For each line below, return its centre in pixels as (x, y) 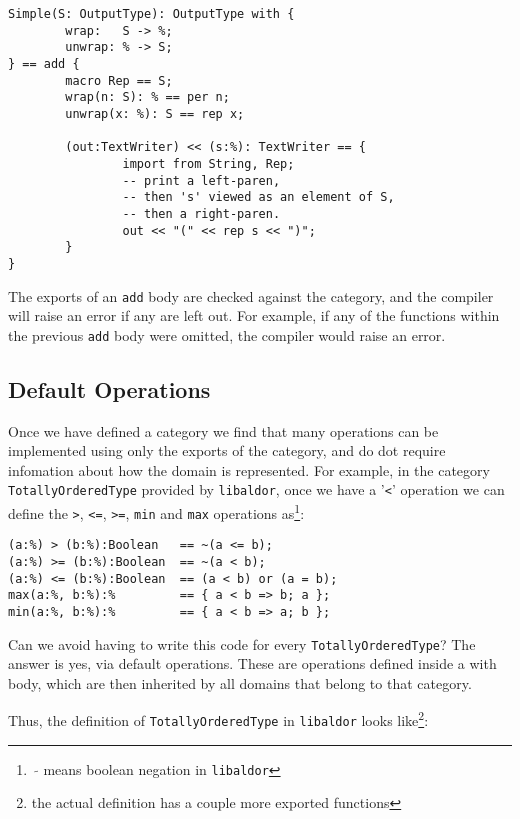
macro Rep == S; (119, 80)
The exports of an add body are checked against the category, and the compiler (251, 295)
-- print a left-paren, (201, 180)
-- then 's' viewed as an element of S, (258, 197)
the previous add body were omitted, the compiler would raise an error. (227, 334)
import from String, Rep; (208, 163)
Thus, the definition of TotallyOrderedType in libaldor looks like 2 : (218, 719)
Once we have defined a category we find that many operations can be (223, 430)
